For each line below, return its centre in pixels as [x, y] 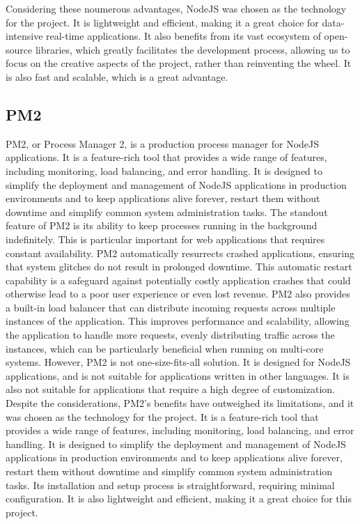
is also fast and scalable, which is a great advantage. [117, 76]
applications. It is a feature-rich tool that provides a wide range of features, [166, 157]
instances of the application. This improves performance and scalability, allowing [178, 321]
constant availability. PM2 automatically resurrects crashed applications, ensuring [180, 253]
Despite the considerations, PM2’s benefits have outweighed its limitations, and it [180, 403]
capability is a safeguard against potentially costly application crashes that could [178, 280]
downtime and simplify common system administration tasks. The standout [167, 211]
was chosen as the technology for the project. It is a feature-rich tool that [162, 416]
